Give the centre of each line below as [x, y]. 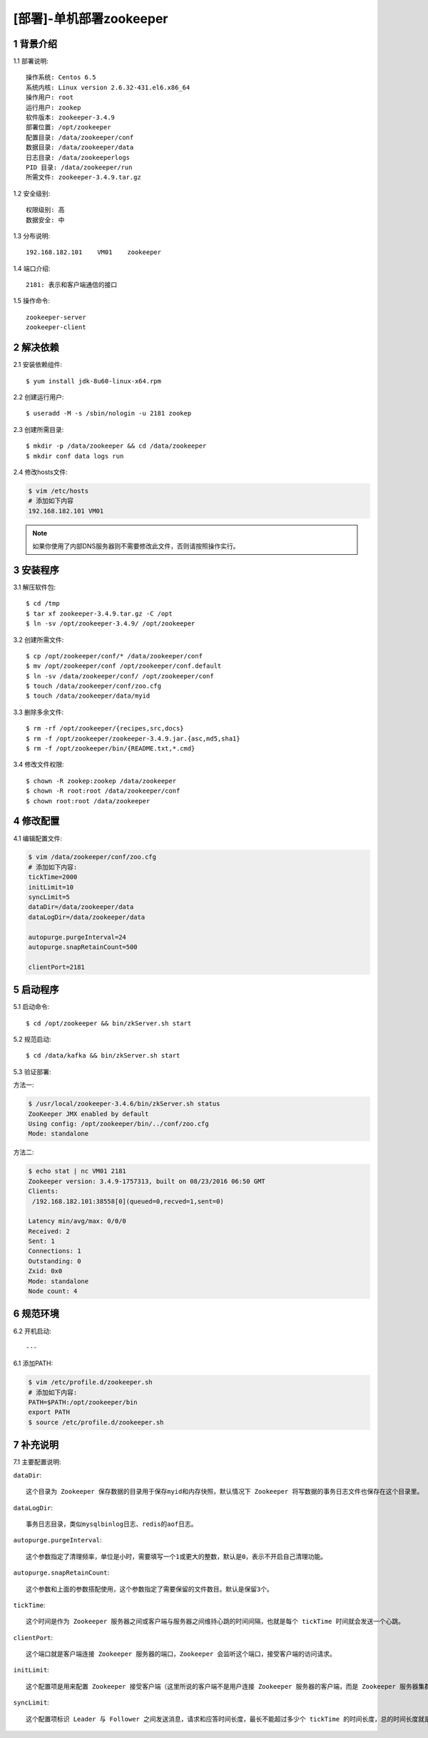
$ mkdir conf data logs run [75, 456]
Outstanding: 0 [55, 1261]
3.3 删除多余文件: [39, 712]
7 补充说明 [36, 1445]
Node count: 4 [53, 1291]
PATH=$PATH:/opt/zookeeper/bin [83, 1402]
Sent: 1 [41, 1241]
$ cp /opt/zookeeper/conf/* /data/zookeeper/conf [114, 656]
